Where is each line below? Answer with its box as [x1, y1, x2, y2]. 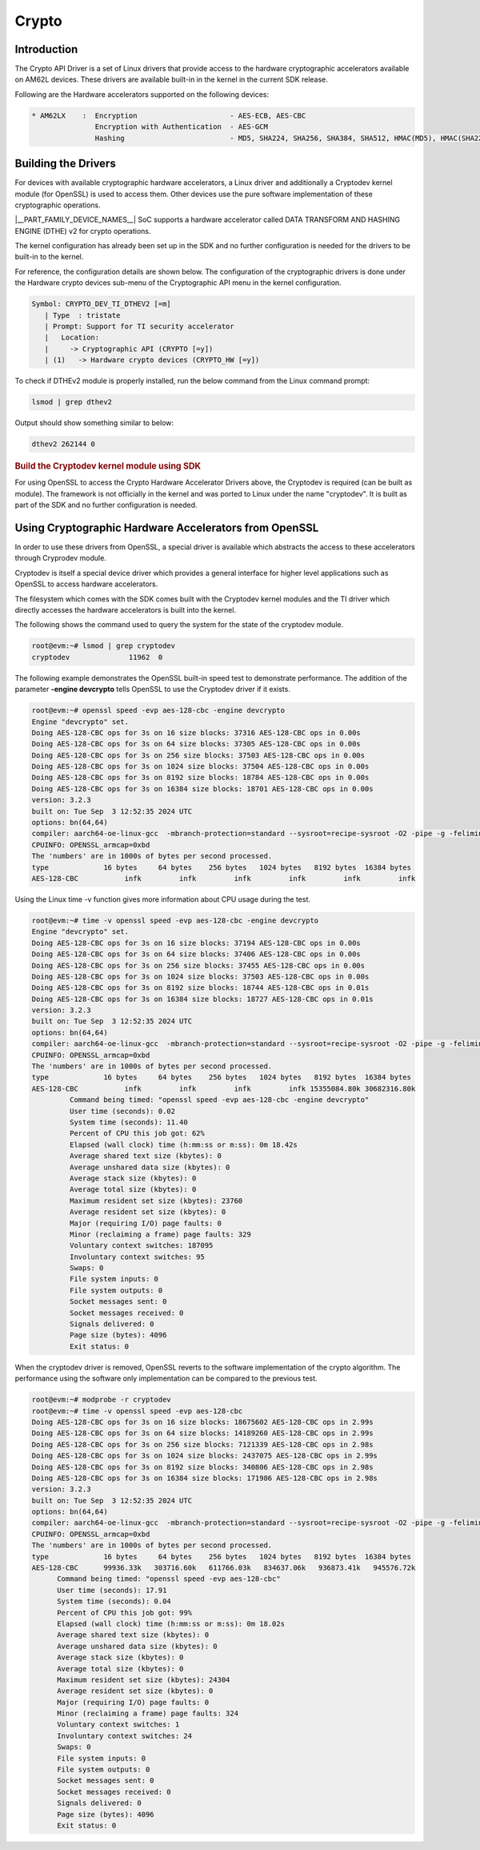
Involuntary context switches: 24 [57, 1731, 192, 1740]
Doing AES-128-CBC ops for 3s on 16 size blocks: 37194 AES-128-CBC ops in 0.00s [31, 938, 362, 947]
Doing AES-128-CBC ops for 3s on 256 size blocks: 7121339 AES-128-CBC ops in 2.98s [31, 1440, 374, 1449]
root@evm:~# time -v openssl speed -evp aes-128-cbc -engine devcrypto [31, 915, 319, 925]
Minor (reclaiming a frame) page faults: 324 [57, 1709, 239, 1718]
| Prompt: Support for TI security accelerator [44, 322, 235, 331]
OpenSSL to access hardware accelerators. [14, 579, 158, 589]
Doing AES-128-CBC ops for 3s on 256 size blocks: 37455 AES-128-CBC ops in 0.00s [31, 961, 366, 970]
